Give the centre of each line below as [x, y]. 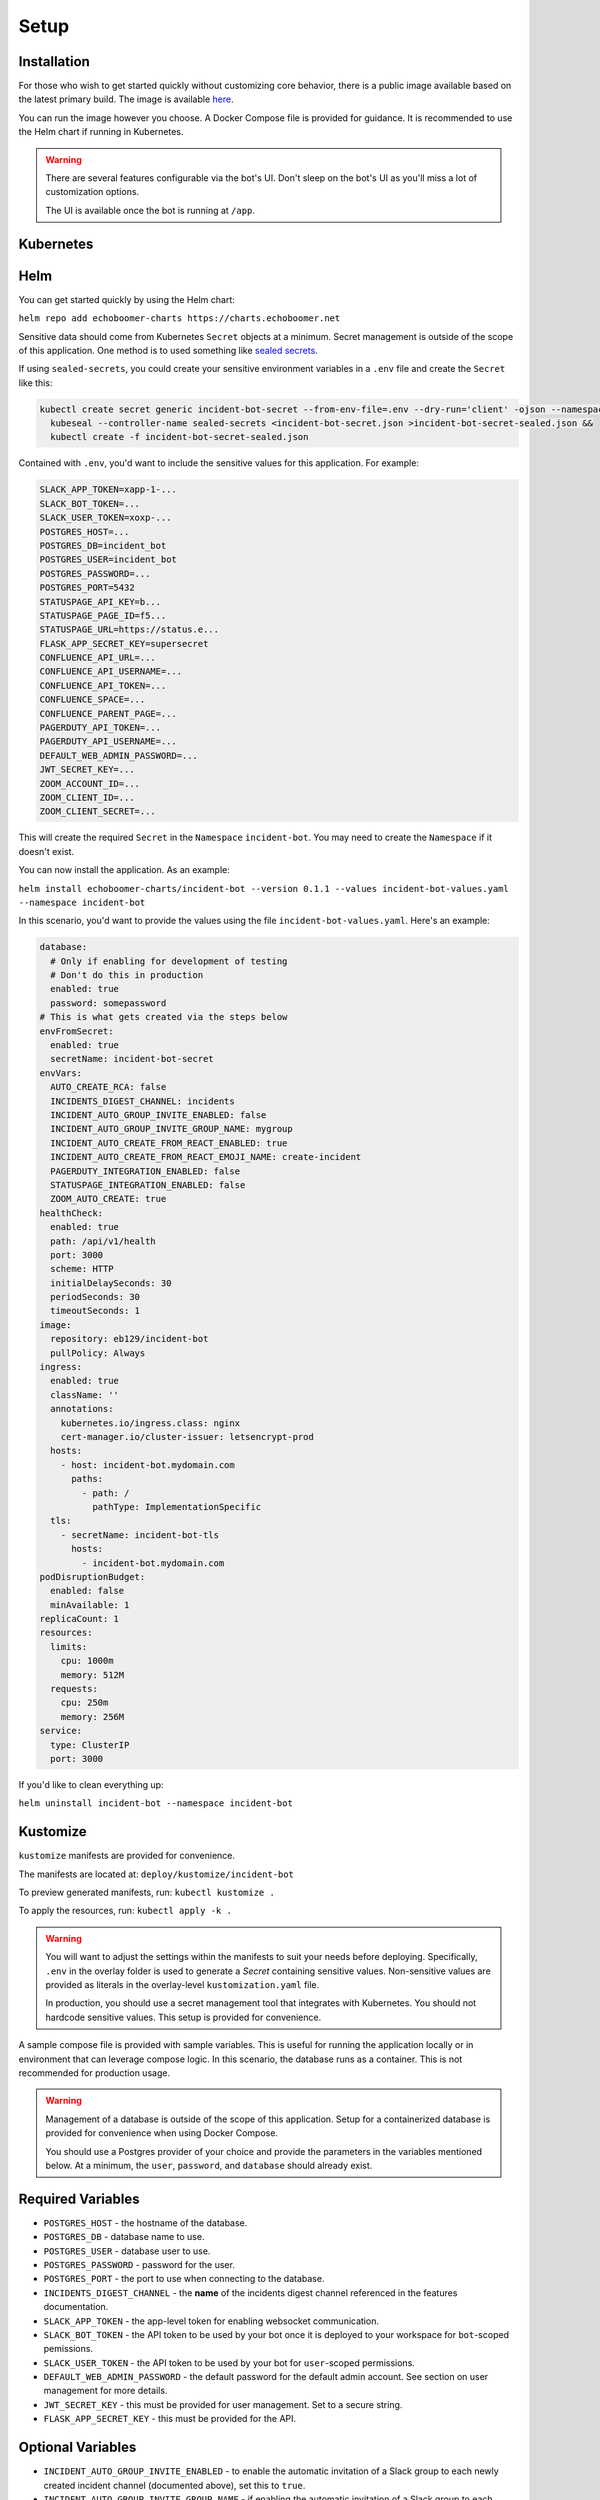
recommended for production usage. [94, 2072]
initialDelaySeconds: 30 [111, 1283]
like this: [35, 382]
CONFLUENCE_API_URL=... [98, 658]
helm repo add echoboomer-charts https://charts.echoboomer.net [179, 318]
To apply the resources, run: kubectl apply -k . [125, 1911]
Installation [54, 61]
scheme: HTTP [82, 1269]
